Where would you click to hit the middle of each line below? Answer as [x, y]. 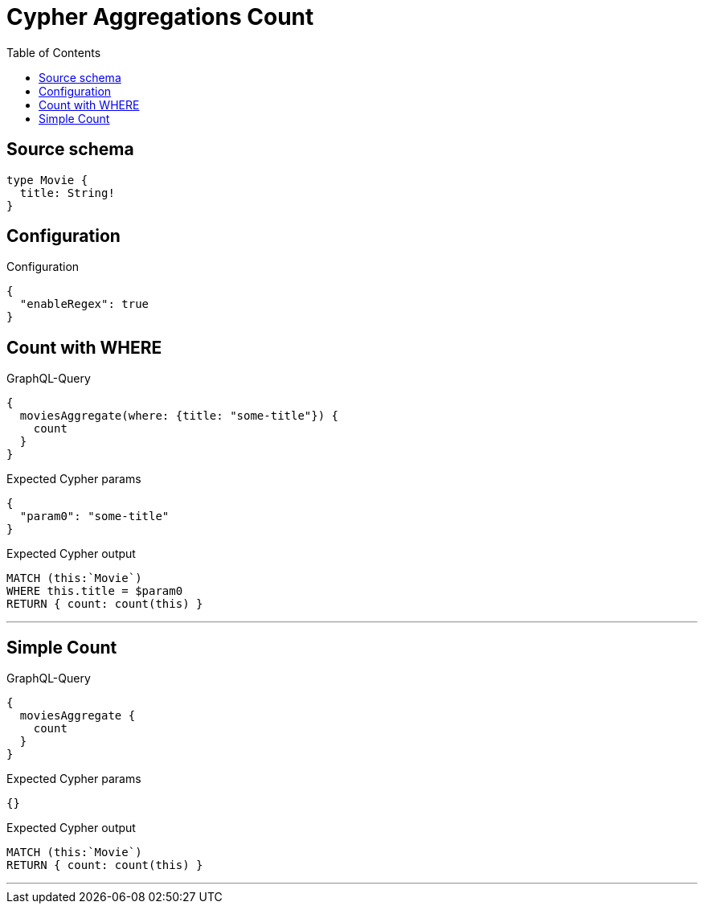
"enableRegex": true [84, 304]
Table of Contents [54, 52]
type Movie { [47, 180]
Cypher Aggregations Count [160, 17]
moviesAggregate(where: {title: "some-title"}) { [179, 416]
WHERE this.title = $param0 [95, 591]
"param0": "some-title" [94, 516]
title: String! [67, 193]
